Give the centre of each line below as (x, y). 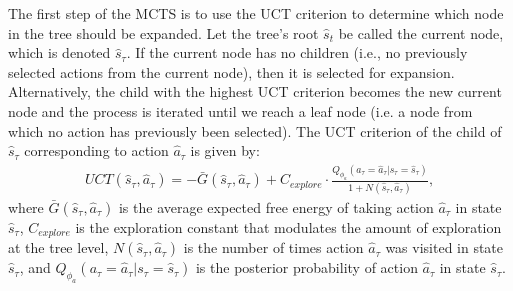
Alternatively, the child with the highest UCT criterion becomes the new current (255, 91)
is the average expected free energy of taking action (276, 206)
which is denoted (59, 52)
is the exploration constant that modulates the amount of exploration (288, 226)
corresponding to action (96, 150)
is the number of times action (273, 247)
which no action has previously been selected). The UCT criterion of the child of (255, 130)
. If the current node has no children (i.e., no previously (297, 52)
